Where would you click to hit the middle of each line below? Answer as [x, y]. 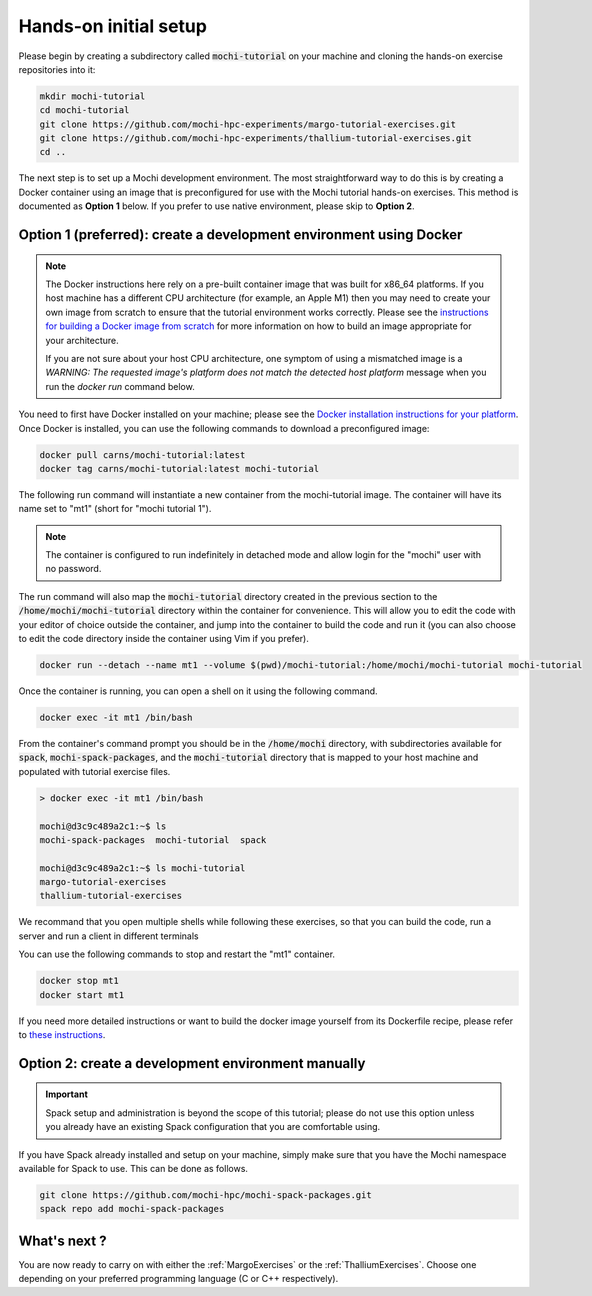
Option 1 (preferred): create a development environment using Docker [240, 235]
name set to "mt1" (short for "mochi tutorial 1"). [115, 509]
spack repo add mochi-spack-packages [132, 1209]
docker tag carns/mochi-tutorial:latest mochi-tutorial [179, 468]
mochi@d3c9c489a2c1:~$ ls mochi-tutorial [142, 868]
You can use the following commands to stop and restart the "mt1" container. [176, 954]
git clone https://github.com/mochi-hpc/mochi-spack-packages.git [205, 1194]
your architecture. [82, 340]
